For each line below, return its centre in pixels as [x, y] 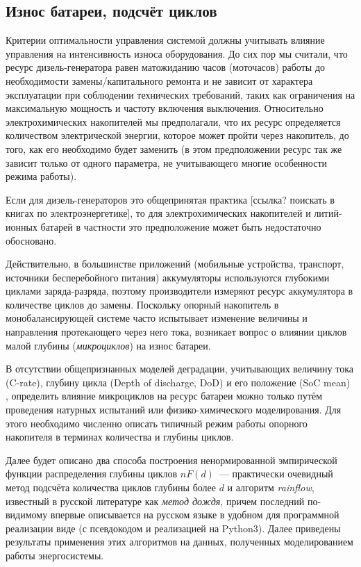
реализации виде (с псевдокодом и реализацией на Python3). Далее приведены [173, 528]
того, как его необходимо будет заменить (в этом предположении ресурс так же [174, 148]
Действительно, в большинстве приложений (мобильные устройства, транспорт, [175, 264]
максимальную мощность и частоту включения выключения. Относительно [165, 108]
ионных [22, 226]
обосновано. [31, 240]
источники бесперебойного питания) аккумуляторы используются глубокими [168, 277]
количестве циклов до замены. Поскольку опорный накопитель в [142, 304]
